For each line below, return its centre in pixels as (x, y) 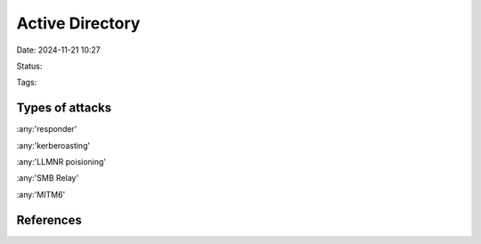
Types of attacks (64, 108)
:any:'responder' (47, 129)
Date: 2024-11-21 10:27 (59, 50)
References (49, 220)
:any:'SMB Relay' (48, 178)
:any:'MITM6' (41, 194)
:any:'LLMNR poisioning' (61, 162)
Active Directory (78, 23)
